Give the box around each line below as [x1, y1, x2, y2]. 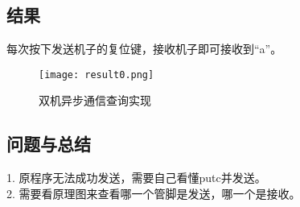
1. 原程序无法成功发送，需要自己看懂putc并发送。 [6, 169, 266, 186]
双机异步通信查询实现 [39, 92, 151, 109]
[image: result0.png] [39, 68, 154, 81]
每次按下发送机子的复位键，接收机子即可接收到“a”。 [6, 40, 282, 57]
